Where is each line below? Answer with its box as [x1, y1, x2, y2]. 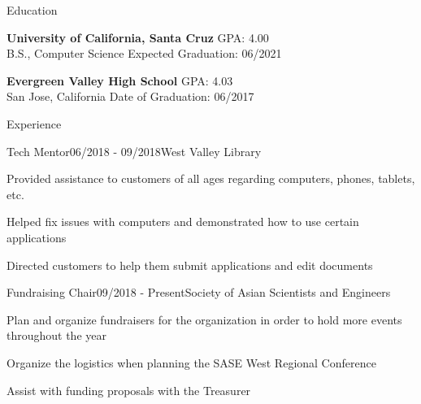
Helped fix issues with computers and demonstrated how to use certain [7, 213, 359, 230]
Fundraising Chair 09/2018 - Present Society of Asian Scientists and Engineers [7, 284, 391, 301]
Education [7, 2, 58, 18]
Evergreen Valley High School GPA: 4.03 [7, 72, 233, 89]
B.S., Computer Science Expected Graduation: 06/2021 [7, 45, 282, 62]
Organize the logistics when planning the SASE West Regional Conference [7, 354, 376, 371]
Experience [7, 115, 62, 132]
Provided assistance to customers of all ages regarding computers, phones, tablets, [7, 170, 415, 187]
